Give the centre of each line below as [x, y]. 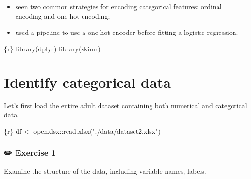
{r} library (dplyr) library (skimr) [52, 48]
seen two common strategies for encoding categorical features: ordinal [118, 6]
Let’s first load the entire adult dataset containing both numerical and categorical [125, 105]
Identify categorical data [87, 82]
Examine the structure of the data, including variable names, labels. [105, 171]
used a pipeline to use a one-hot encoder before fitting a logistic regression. [127, 32]
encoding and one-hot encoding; [63, 16]
